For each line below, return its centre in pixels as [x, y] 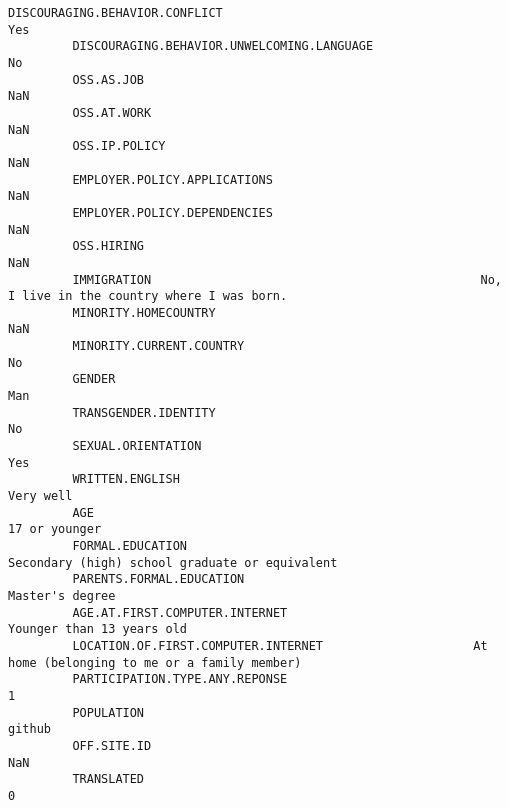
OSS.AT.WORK [112, 112]
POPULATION [108, 712]
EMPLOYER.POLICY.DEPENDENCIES [172, 212]
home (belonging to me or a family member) [155, 662]
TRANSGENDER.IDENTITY [144, 412]
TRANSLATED [108, 779]
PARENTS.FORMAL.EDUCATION [158, 579]
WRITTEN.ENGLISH [126, 479]
